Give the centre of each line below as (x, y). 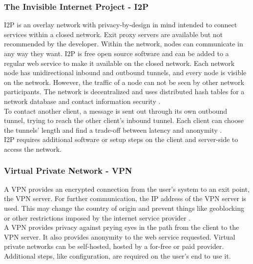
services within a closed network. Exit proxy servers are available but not (114, 34)
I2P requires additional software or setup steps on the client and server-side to (121, 139)
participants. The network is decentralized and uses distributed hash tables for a (124, 91)
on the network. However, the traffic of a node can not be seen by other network (124, 82)
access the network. (33, 149)
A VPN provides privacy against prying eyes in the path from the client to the (122, 227)
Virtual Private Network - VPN (68, 171)
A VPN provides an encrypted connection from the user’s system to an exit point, (127, 189)
